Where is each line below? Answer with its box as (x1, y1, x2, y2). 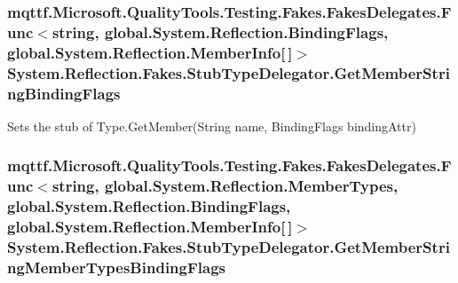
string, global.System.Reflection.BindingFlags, (51, 20, 389, 43)
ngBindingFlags (7, 82, 121, 104)
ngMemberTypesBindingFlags (7, 256, 225, 279)
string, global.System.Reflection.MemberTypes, (51, 175, 399, 197)
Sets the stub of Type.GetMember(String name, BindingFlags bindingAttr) (7, 116, 416, 135)
